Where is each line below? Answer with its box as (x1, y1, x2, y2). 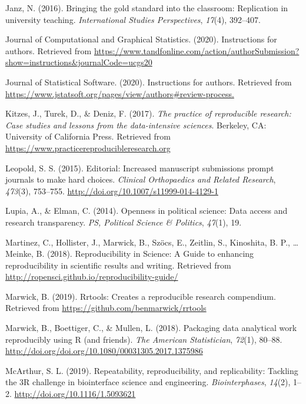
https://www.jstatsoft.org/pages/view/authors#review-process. (5, 87, 234, 100)
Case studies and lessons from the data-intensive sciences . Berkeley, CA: (5, 118, 267, 131)
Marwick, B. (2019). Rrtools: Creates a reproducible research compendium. (5, 290, 276, 302)
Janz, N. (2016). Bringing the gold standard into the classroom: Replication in (5, 2, 288, 14)
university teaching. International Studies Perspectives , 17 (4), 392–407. (5, 13, 261, 25)
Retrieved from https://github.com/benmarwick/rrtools (5, 302, 207, 314)
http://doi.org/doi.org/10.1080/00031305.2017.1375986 (5, 345, 203, 357)
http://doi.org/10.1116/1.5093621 (14, 388, 136, 400)
